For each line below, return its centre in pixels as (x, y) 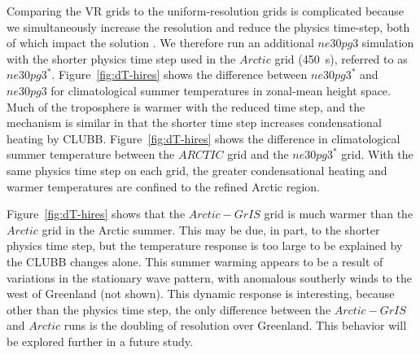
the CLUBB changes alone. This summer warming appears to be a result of (195, 261)
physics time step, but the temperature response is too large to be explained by (205, 245)
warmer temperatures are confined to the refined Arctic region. (163, 186)
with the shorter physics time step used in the (121, 58)
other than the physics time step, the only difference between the (169, 309)
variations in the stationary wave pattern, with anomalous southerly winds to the (209, 277)
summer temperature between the (91, 154)
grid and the (258, 154)
